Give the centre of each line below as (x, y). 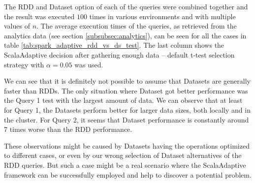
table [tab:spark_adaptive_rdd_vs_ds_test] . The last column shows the (114, 45)
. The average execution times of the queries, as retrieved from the (137, 26)
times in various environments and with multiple (162, 16)
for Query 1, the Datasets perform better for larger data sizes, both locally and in (127, 109)
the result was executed (39, 16)
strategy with (24, 64)
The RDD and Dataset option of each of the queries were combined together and (126, 6)
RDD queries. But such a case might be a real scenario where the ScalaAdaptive (125, 165)
